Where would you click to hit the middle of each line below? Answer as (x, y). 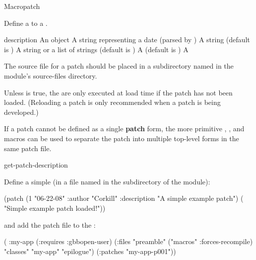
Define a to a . (26, 23)
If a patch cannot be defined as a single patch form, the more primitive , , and (124, 129)
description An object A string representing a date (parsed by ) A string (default (127, 40)
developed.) (21, 112)
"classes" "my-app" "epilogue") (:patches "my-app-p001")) (90, 251)
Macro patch (22, 6)
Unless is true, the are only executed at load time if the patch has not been (118, 92)
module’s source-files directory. (51, 75)
